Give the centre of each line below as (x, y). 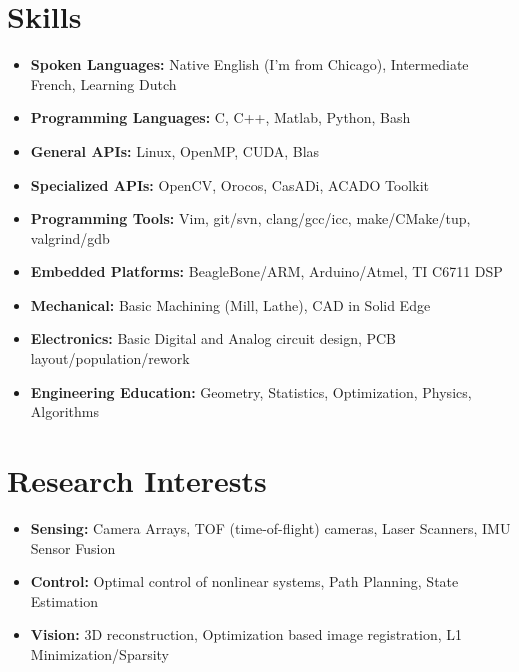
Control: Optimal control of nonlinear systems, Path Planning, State (244, 581)
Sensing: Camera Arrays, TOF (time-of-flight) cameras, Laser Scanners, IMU (270, 527)
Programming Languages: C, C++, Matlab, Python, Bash (220, 117)
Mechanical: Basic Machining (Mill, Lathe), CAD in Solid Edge (230, 304)
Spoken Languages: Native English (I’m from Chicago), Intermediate (249, 64)
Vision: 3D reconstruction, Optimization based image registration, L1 (246, 634)
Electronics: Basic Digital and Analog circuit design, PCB (213, 338)
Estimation (64, 600)
